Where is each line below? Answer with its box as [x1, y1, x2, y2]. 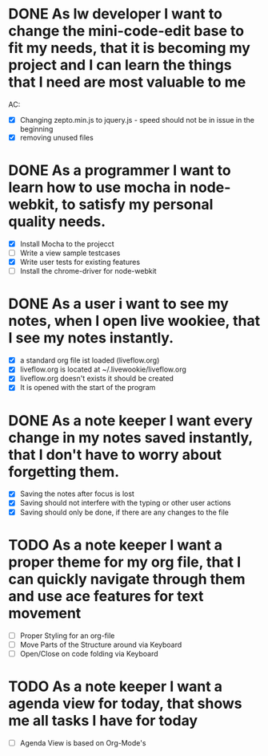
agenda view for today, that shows [8, 694, 242, 713]
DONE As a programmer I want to [8, 161, 231, 180]
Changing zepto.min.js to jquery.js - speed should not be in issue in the [19, 115, 254, 124]
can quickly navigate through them [8, 570, 246, 588]
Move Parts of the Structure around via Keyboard [19, 640, 182, 649]
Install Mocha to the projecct [19, 239, 114, 249]
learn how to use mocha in [8, 178, 186, 197]
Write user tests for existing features [19, 258, 141, 267]
